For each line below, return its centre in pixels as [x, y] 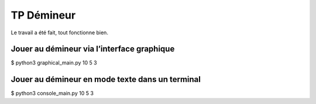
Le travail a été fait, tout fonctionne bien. [59, 33]
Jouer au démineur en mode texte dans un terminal [106, 79]
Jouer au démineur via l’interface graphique [93, 49]
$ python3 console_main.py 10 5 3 [52, 94]
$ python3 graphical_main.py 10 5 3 [54, 63]
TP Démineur [43, 15]
